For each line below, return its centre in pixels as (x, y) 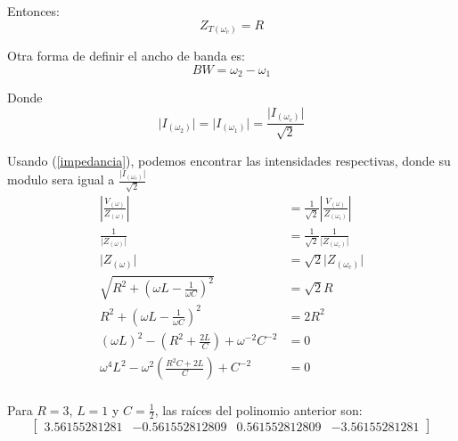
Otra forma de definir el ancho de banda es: (126, 56)
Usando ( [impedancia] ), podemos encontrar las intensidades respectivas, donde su (229, 160)
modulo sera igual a (61, 180)
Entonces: (33, 11)
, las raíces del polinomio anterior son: (258, 409)
